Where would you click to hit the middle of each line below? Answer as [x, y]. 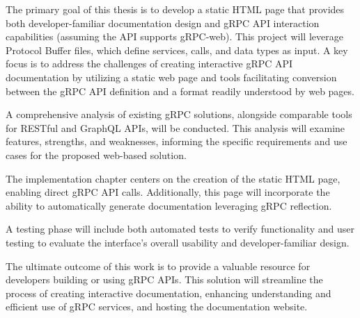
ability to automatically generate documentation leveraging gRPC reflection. [169, 205]
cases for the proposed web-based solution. [96, 154]
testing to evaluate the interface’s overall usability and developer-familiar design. [178, 242]
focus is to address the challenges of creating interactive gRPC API [149, 64]
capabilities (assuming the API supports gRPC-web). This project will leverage [174, 36]
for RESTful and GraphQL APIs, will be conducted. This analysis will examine [175, 127]
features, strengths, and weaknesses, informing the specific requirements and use [177, 141]
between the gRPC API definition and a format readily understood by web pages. [180, 91]
